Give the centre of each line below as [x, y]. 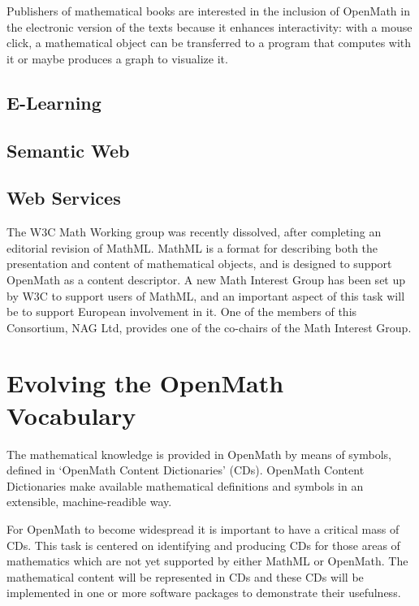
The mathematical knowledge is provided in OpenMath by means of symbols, [199, 454]
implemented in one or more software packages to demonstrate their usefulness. [204, 593]
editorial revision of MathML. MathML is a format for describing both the [192, 247]
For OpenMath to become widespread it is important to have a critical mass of [203, 528]
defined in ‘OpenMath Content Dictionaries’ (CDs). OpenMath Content [186, 470]
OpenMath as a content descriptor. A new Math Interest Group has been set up [206, 279]
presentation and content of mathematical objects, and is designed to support [199, 264]
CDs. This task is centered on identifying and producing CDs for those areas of [203, 545]
